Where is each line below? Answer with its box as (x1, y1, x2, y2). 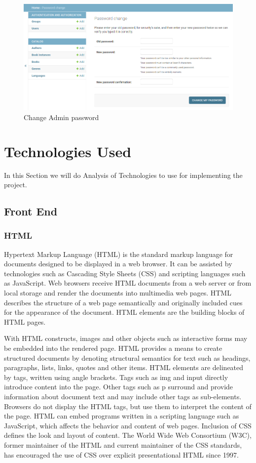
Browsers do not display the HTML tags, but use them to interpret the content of (4, 401, 252, 411)
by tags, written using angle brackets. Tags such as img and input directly (4, 372, 228, 382)
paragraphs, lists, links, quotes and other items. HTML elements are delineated (4, 362, 244, 373)
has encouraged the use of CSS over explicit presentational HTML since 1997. (4, 449, 239, 460)
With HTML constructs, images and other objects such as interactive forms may (4, 333, 248, 343)
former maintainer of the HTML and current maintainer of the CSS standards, (4, 439, 242, 450)
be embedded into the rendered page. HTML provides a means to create (4, 343, 222, 353)
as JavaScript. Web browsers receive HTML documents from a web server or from (4, 278, 252, 288)
